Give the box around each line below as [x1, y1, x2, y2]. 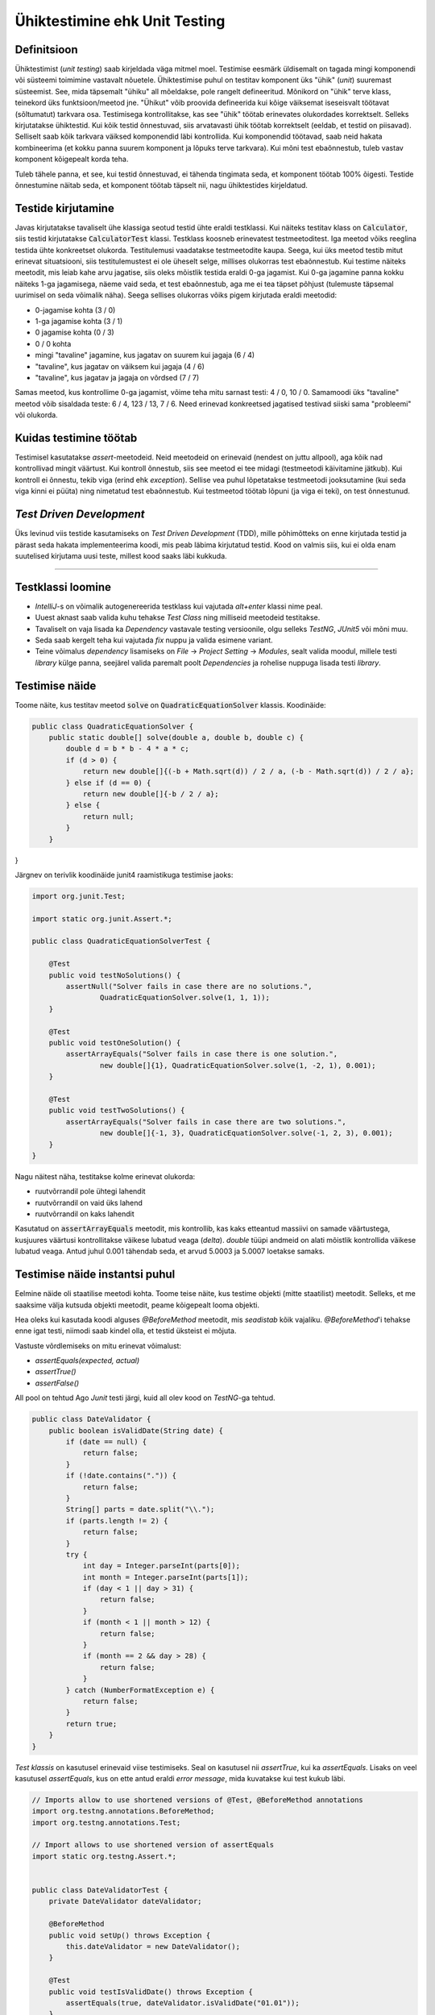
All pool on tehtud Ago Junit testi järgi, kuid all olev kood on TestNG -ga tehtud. [14, 1393, 275, 1402]
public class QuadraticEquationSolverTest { [31, 937, 211, 946]
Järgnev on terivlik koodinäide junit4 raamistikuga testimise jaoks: [14, 870, 234, 879]
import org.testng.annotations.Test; [31, 1818, 181, 1827]
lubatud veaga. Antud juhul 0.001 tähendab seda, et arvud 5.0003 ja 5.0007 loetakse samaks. [14, 1246, 325, 1257]
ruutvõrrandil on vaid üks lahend [35, 1198, 143, 1207]
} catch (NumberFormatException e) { [65, 1685, 215, 1694]
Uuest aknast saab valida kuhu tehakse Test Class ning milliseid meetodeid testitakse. [35, 613, 321, 622]
